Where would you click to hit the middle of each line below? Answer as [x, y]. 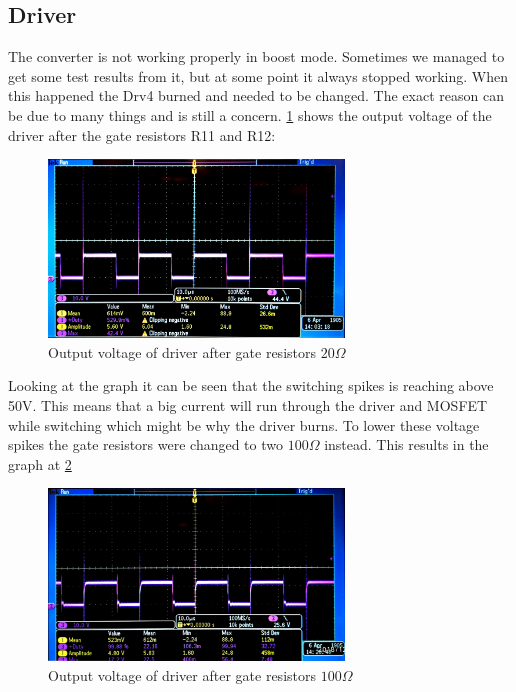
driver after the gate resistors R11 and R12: [142, 134]
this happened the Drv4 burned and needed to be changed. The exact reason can [256, 95]
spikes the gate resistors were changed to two [145, 444]
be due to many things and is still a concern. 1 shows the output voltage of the [250, 114]
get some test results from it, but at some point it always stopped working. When [258, 75]
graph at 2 [40, 463]
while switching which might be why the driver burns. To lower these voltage [244, 424]
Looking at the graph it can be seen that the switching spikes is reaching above [251, 385]
